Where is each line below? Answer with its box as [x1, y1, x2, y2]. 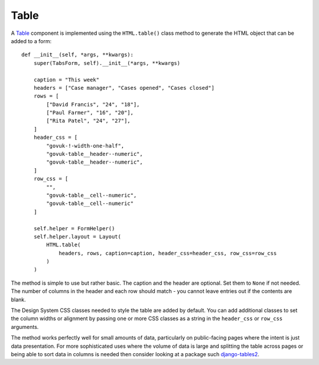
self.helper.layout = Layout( [33, 233, 121, 240]
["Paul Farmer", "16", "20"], [46, 109, 134, 116]
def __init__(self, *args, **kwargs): [21, 51, 134, 58]
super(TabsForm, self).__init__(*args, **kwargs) [33, 60, 180, 66]
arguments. [11, 323, 39, 330]
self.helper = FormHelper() [33, 225, 115, 232]
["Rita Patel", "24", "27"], [46, 118, 131, 124]
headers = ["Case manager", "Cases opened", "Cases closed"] [33, 84, 215, 91]
